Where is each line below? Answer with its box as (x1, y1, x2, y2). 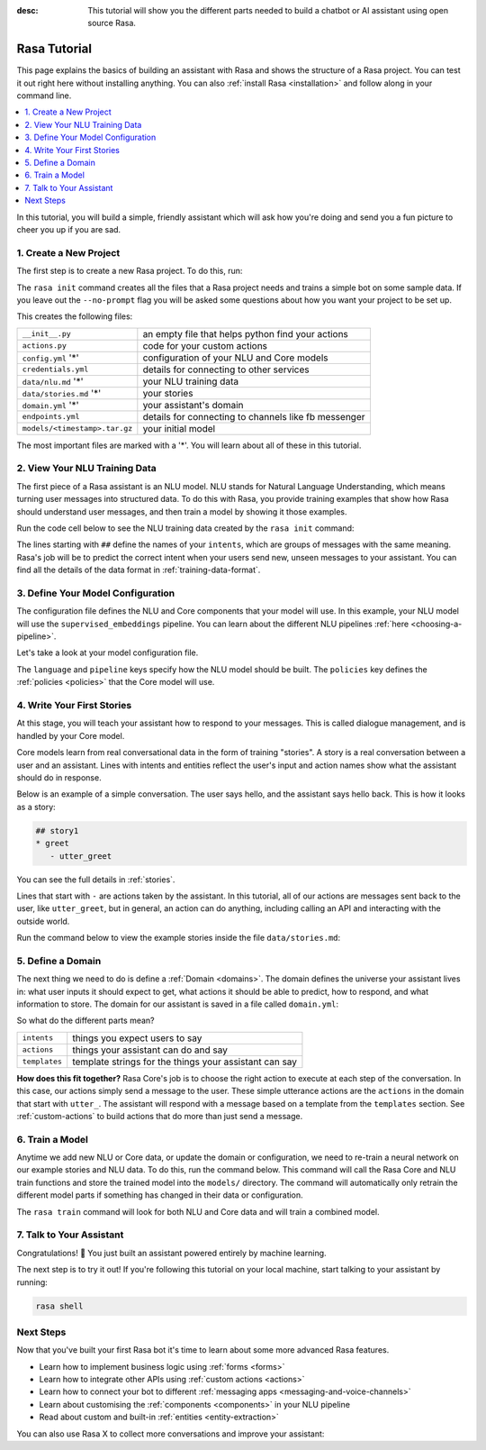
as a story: (16, 801, 56, 812)
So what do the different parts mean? (16, 1015, 155, 1026)
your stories (142, 387, 193, 399)
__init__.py (22, 329, 71, 339)
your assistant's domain (142, 398, 244, 411)
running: (16, 1276, 49, 1288)
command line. (16, 90, 72, 101)
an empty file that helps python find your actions (142, 327, 348, 340)
